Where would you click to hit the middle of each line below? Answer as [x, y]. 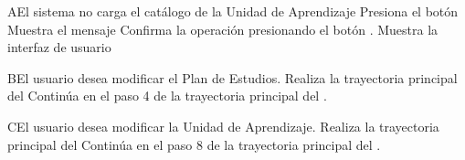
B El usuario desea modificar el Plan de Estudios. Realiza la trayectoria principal [232, 77]
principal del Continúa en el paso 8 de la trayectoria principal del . [194, 144]
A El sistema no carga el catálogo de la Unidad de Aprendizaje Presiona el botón [233, 11]
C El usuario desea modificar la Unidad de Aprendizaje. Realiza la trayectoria [223, 126]
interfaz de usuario [59, 47]
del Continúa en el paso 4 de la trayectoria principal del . [167, 96]
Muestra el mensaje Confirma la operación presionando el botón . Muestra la [223, 29]
